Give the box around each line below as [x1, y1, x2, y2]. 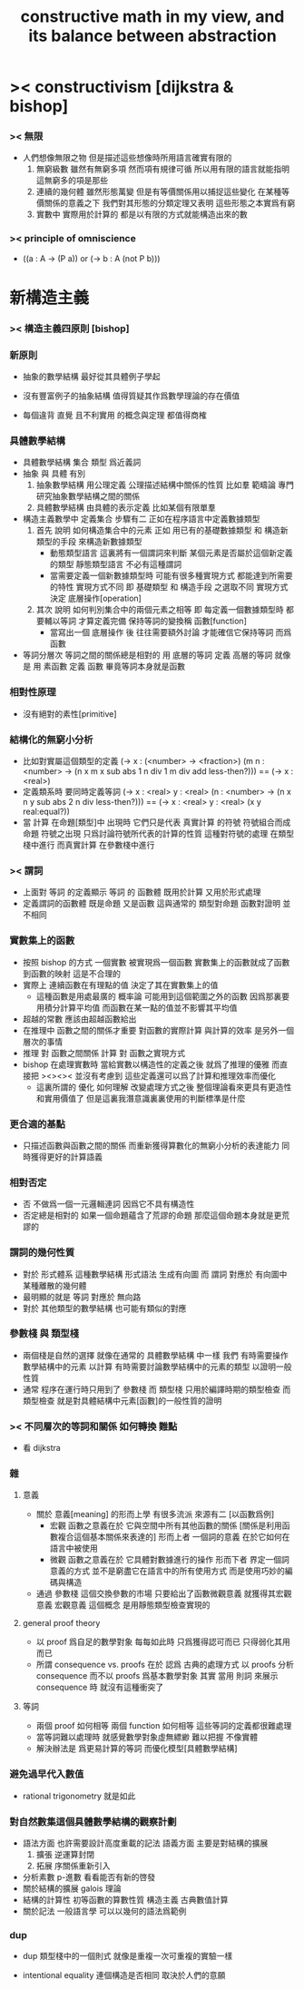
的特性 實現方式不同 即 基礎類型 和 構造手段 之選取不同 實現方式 [49, 582, 289, 593]
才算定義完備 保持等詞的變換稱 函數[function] [78, 615, 247, 627]
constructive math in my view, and [20, 6, 285, 27]
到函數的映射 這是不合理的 [22, 968, 121, 979]
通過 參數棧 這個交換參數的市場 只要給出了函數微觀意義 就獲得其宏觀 [35, 1588, 292, 1599]
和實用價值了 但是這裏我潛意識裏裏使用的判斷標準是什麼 [35, 1092, 246, 1103]
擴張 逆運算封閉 [35, 1849, 95, 1860]
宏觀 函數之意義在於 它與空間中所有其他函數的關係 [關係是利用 [49, 1520, 283, 1531]
